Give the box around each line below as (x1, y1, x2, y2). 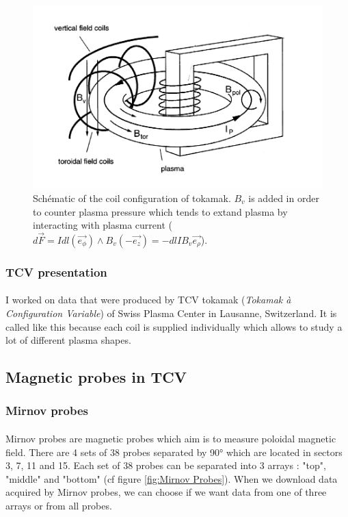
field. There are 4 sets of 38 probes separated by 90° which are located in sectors (5, 444, 343, 459)
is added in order (248, 190, 319, 205)
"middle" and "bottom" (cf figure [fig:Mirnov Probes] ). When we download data (5, 471, 338, 486)
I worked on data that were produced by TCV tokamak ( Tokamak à (5, 292, 291, 307)
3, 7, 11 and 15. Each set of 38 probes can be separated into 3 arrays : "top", (5, 458, 326, 472)
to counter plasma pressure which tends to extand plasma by (33, 204, 288, 218)
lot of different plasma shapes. (5, 333, 131, 347)
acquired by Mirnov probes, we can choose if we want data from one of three (5, 485, 327, 499)
